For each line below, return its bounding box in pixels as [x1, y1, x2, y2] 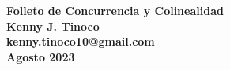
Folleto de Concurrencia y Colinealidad [6, 2, 224, 18]
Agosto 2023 [6, 48, 75, 64]
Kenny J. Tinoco [6, 17, 100, 34]
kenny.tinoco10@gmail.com [6, 33, 155, 50]
